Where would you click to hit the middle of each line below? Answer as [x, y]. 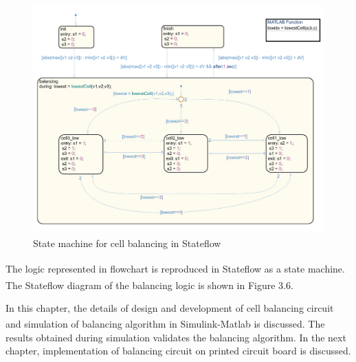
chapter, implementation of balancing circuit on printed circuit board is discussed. [178, 351]
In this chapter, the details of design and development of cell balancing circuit [170, 307]
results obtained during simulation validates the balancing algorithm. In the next [176, 337]
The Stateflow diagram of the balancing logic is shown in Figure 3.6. [149, 285]
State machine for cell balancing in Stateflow [127, 243]
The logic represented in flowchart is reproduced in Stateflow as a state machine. [175, 269]
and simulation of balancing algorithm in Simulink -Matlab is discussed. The [165, 324]
